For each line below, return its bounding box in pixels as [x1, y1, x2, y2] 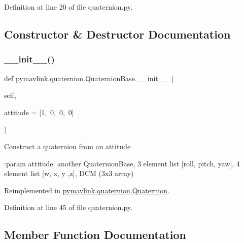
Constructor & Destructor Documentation [4, 26, 231, 42]
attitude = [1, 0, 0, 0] [4, 107, 74, 117]
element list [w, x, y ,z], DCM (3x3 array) [4, 168, 134, 179]
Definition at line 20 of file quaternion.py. [4, 2, 133, 12]
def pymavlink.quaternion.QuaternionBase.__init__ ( [4, 73, 174, 83]
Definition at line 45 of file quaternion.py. [4, 202, 133, 213]
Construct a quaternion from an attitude [4, 141, 131, 151]
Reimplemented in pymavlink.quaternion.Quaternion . [4, 185, 169, 195]
